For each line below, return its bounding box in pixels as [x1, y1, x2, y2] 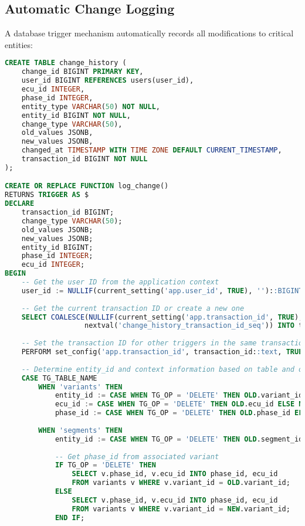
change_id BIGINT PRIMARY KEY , [21, 67, 144, 76]
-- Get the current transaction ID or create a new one [21, 304, 245, 313]
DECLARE [5, 199, 35, 208]
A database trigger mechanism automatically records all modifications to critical [5, 27, 294, 39]
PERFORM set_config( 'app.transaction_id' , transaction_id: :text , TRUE [21, 348, 303, 357]
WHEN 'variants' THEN [38, 382, 123, 391]
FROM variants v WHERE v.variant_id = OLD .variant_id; [72, 479, 290, 487]
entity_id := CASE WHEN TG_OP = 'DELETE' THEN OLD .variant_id [55, 391, 303, 400]
